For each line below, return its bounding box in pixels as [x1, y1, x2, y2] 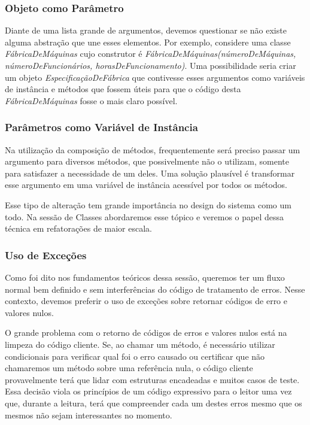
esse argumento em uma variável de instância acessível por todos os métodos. [5, 178, 287, 191]
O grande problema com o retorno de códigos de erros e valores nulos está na [5, 326, 287, 339]
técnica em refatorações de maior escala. [5, 222, 152, 235]
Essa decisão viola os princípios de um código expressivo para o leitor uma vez [5, 385, 292, 397]
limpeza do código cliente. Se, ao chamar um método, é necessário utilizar [5, 338, 275, 350]
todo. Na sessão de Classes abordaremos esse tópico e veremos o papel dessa [5, 210, 284, 223]
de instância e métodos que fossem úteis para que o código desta [5, 83, 241, 95]
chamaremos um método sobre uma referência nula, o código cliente [5, 362, 253, 374]
